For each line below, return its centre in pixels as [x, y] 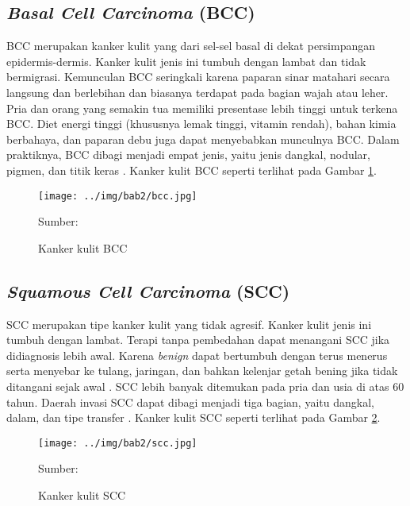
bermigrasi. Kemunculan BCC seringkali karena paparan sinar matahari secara [198, 77]
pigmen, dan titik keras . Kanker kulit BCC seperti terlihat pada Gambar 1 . [192, 170]
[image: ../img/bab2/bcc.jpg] [118, 196]
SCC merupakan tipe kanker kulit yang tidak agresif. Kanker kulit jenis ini [189, 324]
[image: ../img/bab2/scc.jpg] [118, 443]
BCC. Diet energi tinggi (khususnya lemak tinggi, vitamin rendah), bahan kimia [201, 124]
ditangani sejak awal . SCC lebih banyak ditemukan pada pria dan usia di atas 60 [205, 386]
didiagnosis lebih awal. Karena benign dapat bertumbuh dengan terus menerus [197, 355]
